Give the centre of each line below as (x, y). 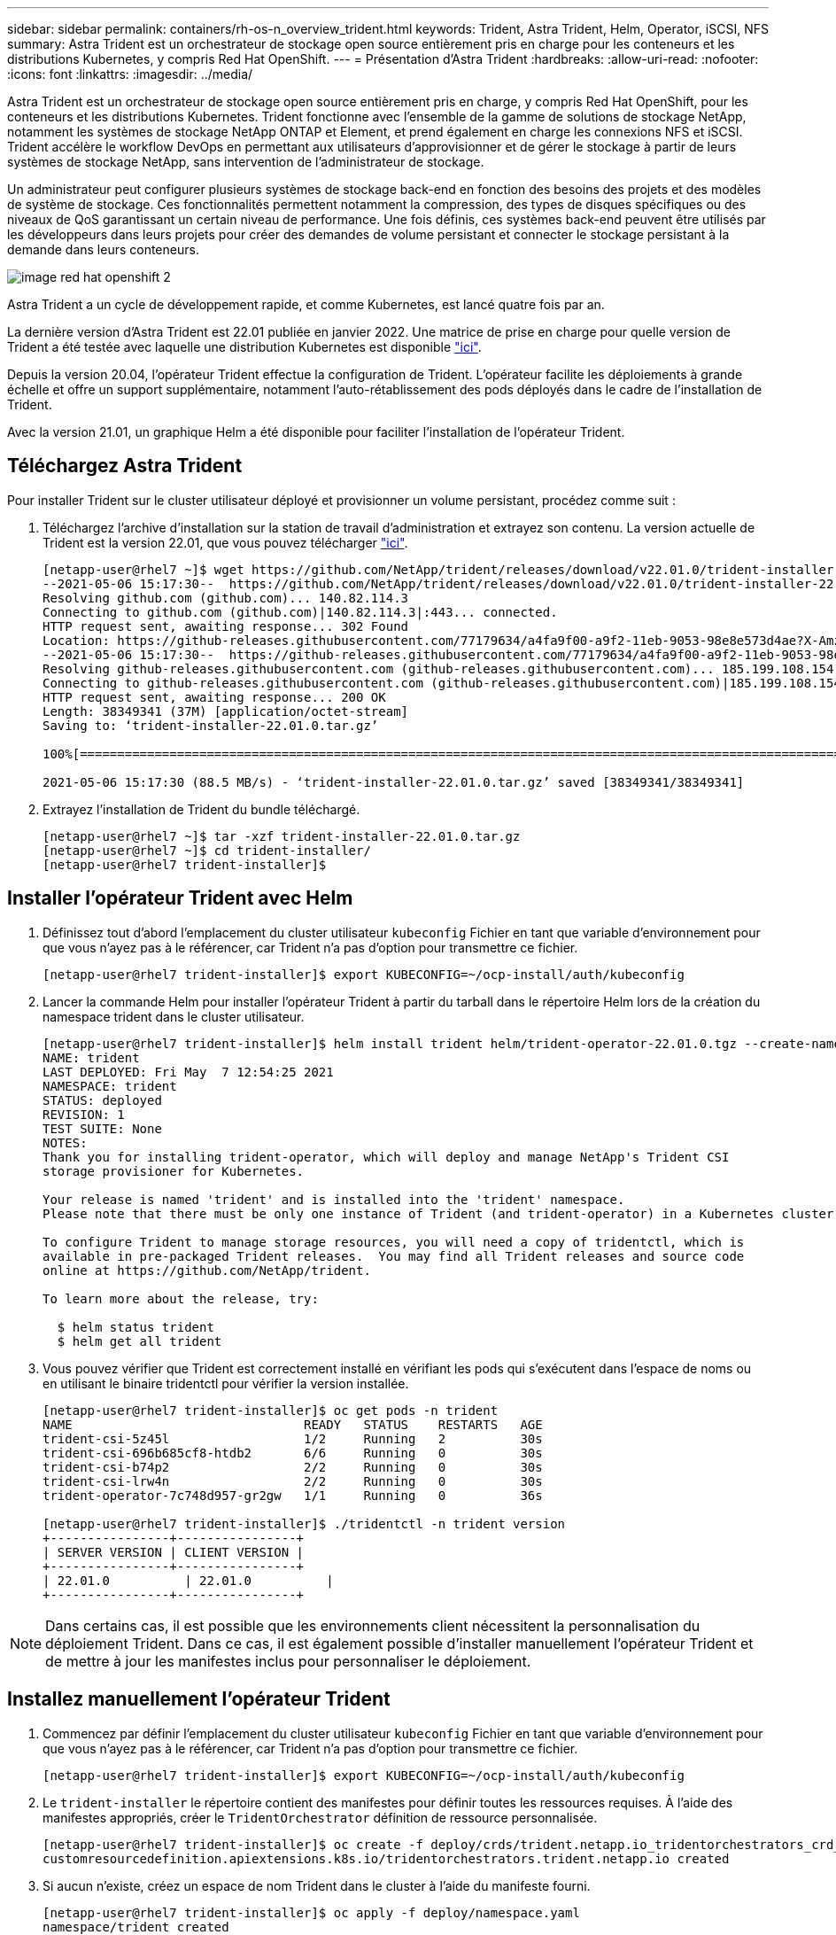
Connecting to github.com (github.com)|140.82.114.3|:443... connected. (300, 612)
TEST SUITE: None (102, 1128)
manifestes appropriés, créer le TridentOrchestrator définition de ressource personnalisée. (320, 1817)
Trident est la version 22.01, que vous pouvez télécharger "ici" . (225, 542)
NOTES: (65, 1142)
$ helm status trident (135, 1327)
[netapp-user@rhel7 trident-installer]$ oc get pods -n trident (271, 1410)
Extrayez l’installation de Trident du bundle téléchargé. (201, 809)
